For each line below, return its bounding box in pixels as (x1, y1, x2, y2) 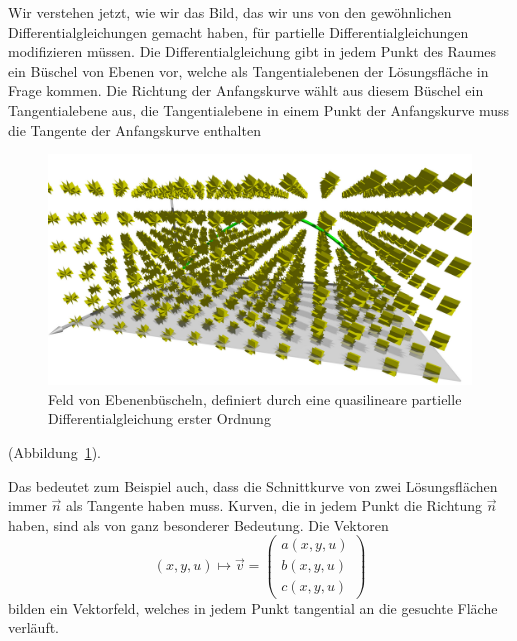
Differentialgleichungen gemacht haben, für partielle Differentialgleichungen (8, 21, 469, 42)
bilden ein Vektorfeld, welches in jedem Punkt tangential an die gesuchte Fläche (8, 597, 498, 618)
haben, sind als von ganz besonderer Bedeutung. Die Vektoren (8, 514, 389, 535)
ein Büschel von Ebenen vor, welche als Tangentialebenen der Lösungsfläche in (8, 60, 489, 81)
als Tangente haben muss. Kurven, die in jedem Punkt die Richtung (66, 495, 483, 516)
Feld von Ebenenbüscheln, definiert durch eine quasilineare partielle (48, 388, 462, 409)
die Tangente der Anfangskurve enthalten (8, 119, 261, 140)
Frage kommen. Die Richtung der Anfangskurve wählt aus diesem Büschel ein (8, 80, 484, 101)
